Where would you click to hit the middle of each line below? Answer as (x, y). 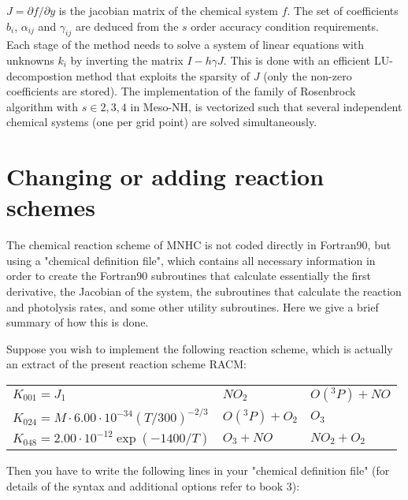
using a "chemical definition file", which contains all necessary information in (191, 260)
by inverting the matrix (127, 60)
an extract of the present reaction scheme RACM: (126, 364)
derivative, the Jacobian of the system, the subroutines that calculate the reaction (204, 291)
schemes (51, 207)
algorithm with (43, 106)
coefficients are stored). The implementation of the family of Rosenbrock (181, 91)
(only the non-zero (308, 75)
